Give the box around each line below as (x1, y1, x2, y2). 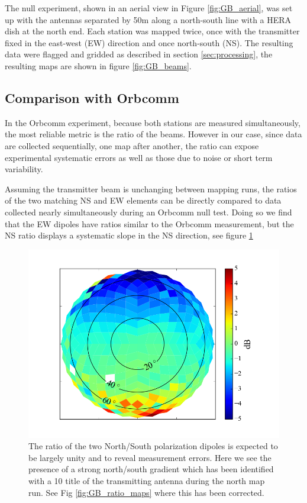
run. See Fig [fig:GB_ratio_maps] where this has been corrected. (28, 486, 264, 498)
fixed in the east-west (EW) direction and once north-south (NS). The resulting (5, 36, 293, 49)
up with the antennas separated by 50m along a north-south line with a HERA (5, 13, 292, 25)
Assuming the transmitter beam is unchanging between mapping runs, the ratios (5, 182, 297, 195)
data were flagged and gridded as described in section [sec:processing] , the (5, 48, 273, 60)
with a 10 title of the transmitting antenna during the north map (28, 475, 265, 487)
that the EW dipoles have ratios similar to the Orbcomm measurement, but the (5, 217, 294, 230)
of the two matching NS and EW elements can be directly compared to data (5, 194, 282, 207)
